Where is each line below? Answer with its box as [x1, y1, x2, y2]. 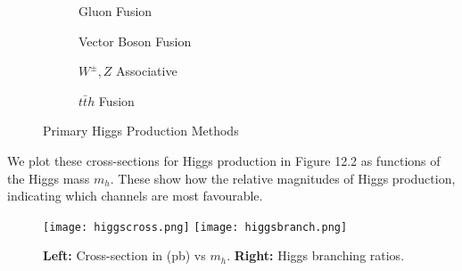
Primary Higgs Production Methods [43, 121, 239, 140]
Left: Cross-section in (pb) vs [43, 246, 206, 265]
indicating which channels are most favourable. [7, 186, 263, 205]
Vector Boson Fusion [78, 31, 192, 50]
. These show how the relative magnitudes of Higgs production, [110, 168, 456, 187]
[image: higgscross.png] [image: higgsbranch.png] [43, 220, 348, 234]
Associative [116, 62, 177, 80]
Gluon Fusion [78, 2, 153, 20]
